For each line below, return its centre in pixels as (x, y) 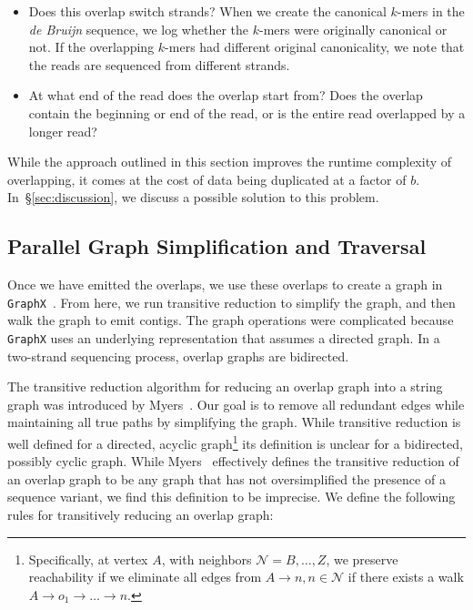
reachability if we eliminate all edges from (145, 577)
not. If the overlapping (91, 47)
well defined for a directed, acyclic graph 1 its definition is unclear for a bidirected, (235, 442)
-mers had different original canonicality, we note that (315, 47)
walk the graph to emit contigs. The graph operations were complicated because (231, 320)
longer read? (63, 131)
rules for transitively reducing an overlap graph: (141, 515)
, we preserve (362, 559)
